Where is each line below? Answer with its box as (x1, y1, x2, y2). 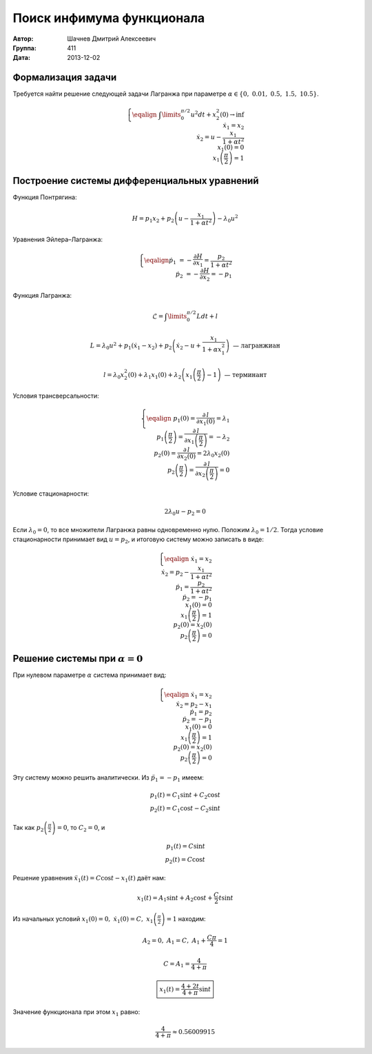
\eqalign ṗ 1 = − (143, 256, 192, 265)
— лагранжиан (232, 341, 280, 349)
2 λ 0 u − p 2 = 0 (164, 507, 206, 517)
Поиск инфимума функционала (12, 10, 205, 26)
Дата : (12, 54, 31, 62)
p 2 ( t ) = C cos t (165, 855, 206, 865)
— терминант (224, 371, 267, 378)
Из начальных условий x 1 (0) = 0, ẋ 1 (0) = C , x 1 (12, 915, 154, 924)
